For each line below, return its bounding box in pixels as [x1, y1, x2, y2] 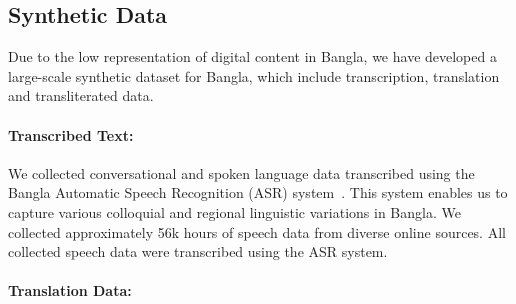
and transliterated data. [8, 85, 154, 106]
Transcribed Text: [8, 124, 134, 145]
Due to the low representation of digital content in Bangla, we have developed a [8, 46, 497, 67]
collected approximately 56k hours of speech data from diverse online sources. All [8, 221, 506, 242]
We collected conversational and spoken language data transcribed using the [8, 162, 475, 183]
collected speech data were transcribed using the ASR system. [8, 241, 388, 262]
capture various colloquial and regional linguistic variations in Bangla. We [8, 201, 461, 222]
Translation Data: [8, 280, 132, 301]
